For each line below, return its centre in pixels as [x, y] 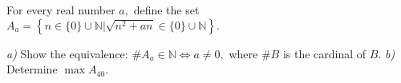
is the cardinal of [324, 53]
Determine [32, 69]
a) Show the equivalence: [67, 53]
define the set [166, 10]
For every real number [61, 10]
